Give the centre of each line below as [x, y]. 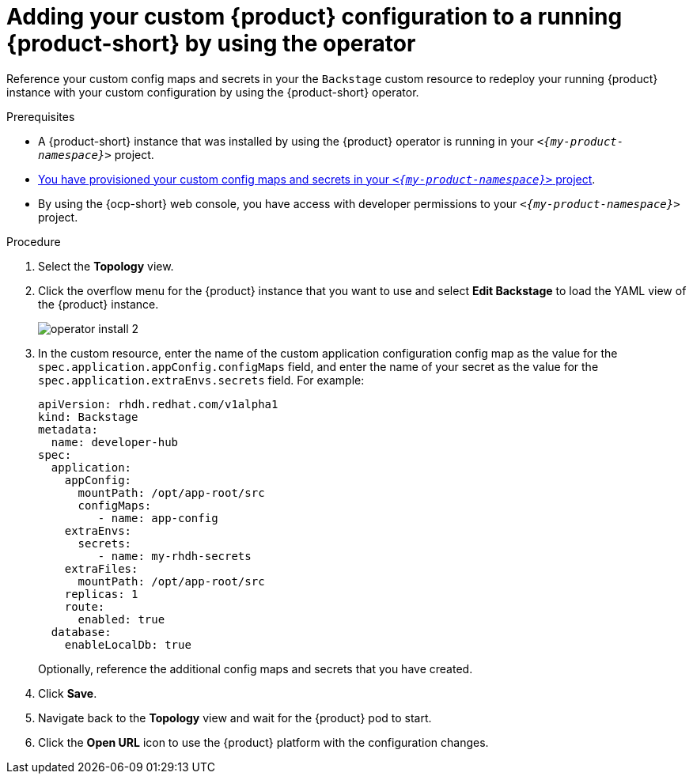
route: [85, 606]
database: [81, 632]
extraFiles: [101, 568]
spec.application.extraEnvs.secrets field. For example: [201, 380]
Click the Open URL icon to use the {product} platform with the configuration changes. [263, 742]
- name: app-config [158, 518]
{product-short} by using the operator [211, 44]
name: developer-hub [115, 442]
